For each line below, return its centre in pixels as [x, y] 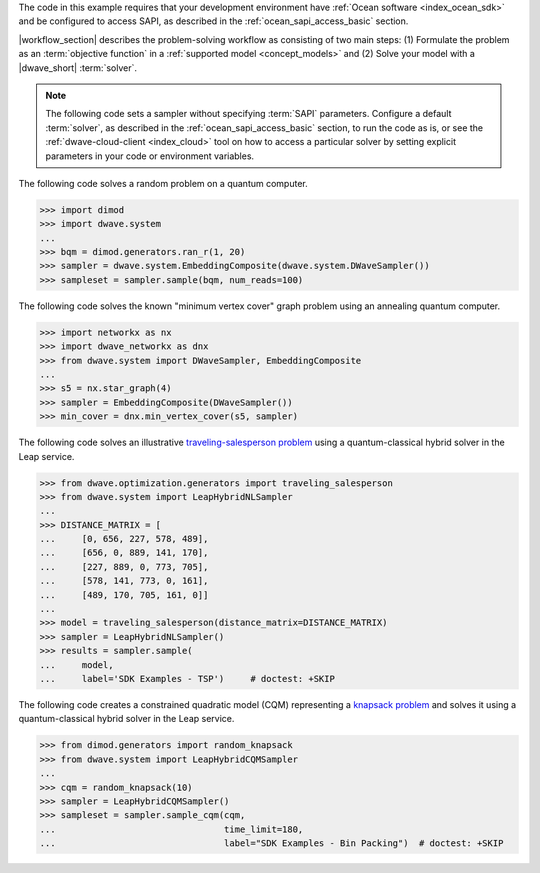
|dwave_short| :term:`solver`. [77, 67]
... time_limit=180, [171, 829]
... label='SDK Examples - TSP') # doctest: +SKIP [187, 678]
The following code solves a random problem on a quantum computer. [163, 183]
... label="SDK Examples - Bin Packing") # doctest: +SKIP [271, 843]
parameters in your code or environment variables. [150, 156]
